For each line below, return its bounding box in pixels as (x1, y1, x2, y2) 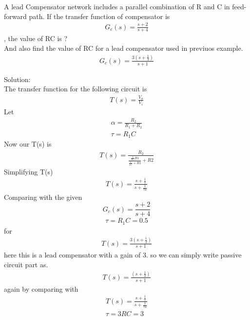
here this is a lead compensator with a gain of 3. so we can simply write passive (4, 250, 242, 260)
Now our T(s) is (4, 139, 52, 149)
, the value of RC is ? (4, 33, 68, 43)
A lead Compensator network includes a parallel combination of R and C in (4, 1, 230, 11)
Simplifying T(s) (4, 166, 53, 176)
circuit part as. (4, 259, 48, 269)
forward (4, 11, 27, 21)
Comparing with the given (4, 192, 82, 202)
